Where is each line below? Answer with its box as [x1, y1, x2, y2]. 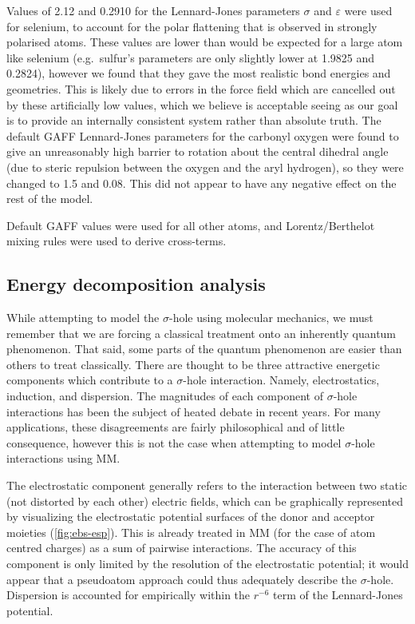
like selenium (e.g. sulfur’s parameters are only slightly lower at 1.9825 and [6, 49, 375, 66]
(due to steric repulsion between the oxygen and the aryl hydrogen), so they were [6, 158, 404, 175]
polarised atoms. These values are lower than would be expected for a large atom [6, 34, 403, 50]
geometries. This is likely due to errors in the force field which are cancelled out [6, 80, 396, 97]
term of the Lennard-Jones [273, 586, 403, 603]
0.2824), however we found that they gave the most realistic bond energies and [6, 65, 391, 81]
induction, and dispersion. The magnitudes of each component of [6, 388, 323, 404]
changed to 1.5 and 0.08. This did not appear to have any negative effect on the [6, 174, 397, 191]
